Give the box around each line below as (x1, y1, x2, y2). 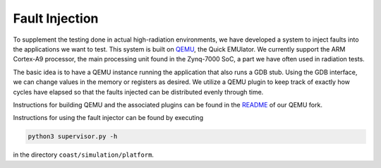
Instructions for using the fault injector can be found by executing (13, 114, 204, 122)
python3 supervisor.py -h (28, 133, 118, 140)
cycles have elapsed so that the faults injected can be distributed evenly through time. (13, 88, 264, 96)
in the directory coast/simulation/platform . (13, 150, 155, 159)
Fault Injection (13, 11, 99, 26)
